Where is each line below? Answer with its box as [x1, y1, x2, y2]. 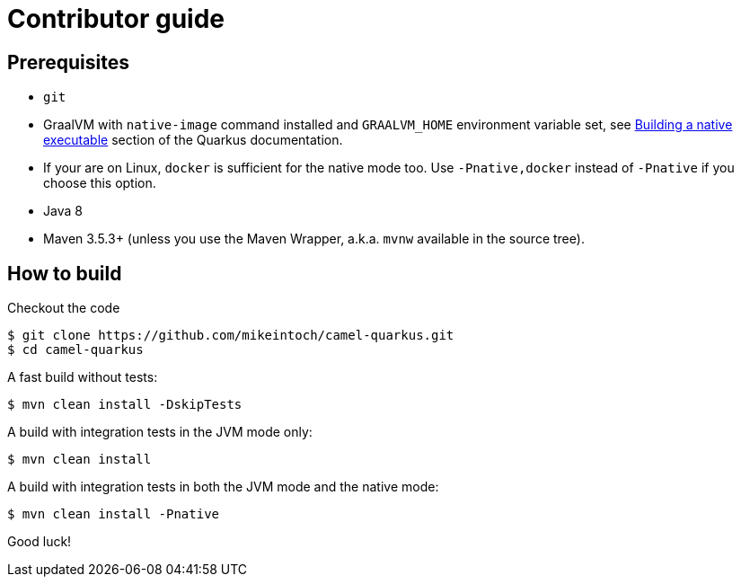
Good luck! [7, 534, 72, 550]
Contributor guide [7, 4, 225, 34]
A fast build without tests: [7, 369, 158, 385]
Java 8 [43, 203, 83, 219]
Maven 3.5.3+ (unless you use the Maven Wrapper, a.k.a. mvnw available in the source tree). [43, 231, 585, 247]
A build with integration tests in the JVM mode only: [7, 424, 313, 440]
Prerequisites [7, 50, 129, 74]
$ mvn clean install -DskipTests [7, 397, 243, 412]
